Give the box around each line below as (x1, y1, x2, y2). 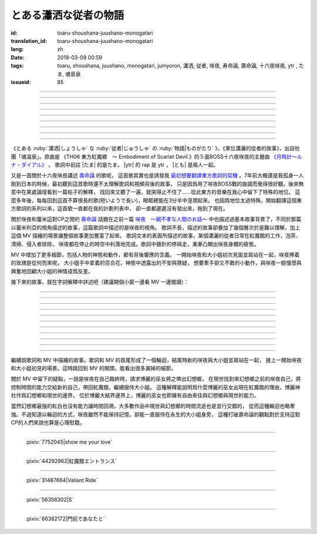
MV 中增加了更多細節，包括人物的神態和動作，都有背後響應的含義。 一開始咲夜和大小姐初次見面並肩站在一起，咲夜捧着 (11, 251, 300, 258)
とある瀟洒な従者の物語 (11, 9, 124, 22)
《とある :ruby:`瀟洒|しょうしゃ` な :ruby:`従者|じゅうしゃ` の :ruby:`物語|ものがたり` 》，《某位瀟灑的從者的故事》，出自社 (11, 145, 301, 152)
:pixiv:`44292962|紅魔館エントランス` (25, 458, 117, 465)
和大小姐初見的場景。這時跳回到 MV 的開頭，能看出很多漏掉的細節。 (11, 364, 177, 371)
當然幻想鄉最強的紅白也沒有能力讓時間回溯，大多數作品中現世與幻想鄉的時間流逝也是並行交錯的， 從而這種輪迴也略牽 (11, 402, 295, 409)
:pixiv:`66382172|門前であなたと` (25, 515, 105, 522)
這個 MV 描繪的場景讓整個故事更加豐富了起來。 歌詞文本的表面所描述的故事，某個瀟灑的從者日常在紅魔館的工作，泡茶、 (11, 232, 302, 239)
